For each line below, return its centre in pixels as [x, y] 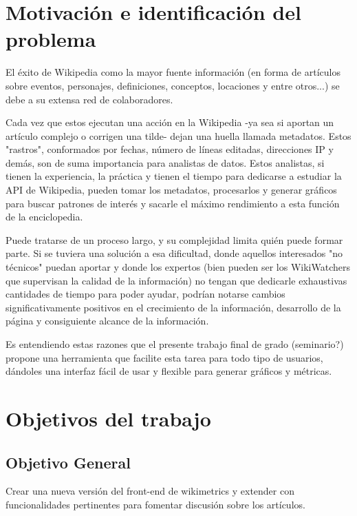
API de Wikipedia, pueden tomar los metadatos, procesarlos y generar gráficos [171, 190]
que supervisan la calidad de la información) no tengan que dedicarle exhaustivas [176, 280]
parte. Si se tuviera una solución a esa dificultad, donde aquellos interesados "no [174, 253]
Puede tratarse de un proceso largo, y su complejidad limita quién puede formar [174, 239]
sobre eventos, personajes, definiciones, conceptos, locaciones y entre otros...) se [173, 85]
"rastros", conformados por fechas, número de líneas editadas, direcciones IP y [170, 149]
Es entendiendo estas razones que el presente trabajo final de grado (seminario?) [175, 344]
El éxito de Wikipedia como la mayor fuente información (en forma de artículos [173, 72]
